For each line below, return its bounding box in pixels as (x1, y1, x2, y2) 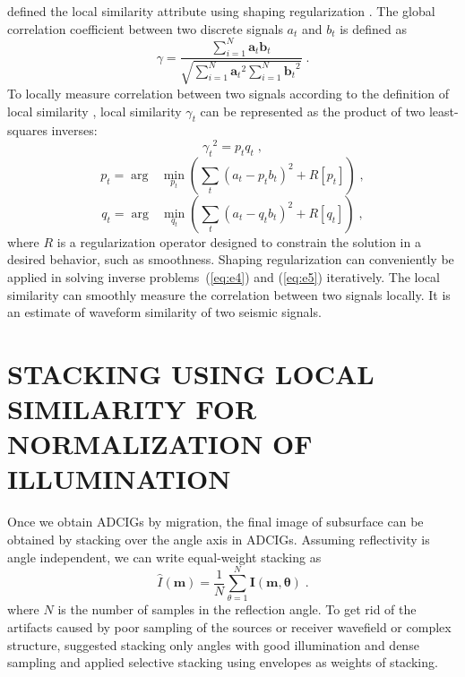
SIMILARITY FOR (7, 390, 257, 427)
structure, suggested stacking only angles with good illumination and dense (7, 635, 419, 654)
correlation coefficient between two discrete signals (7, 19, 283, 38)
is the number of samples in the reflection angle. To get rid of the (57, 600, 417, 619)
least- (428, 101, 459, 120)
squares (7, 121, 47, 140)
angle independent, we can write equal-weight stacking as (7, 547, 322, 566)
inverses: (51, 121, 98, 140)
